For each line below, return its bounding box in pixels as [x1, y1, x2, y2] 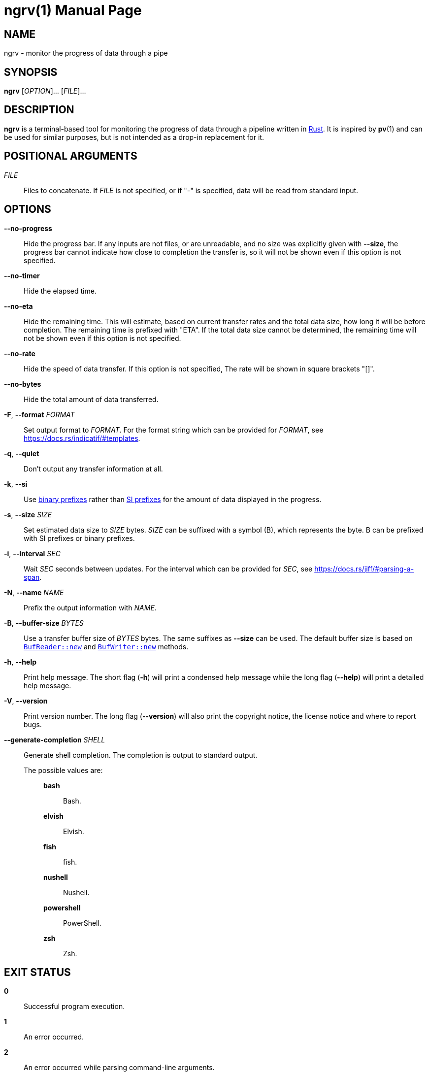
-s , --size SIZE [4, 510, 52, 519]
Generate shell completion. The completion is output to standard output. [24, 750, 258, 759]
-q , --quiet [4, 449, 39, 458]
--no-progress [4, 224, 52, 233]
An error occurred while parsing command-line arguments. [24, 1063, 215, 1072]
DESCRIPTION [4, 103, 74, 116]
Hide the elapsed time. [24, 286, 97, 295]
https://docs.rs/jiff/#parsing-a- [314, 564, 414, 573]
